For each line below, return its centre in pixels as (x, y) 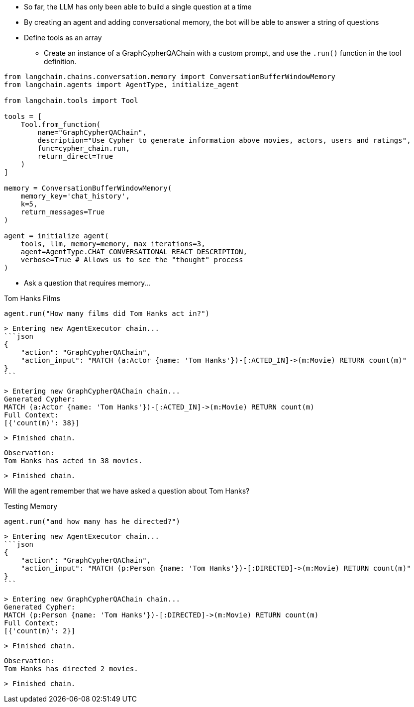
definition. (60, 61)
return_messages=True (63, 212)
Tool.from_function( (60, 124)
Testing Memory (31, 506)
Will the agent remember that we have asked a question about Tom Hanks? (127, 491)
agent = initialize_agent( (56, 236)
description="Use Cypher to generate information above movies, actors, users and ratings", (224, 140)
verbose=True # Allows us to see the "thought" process (132, 260)
